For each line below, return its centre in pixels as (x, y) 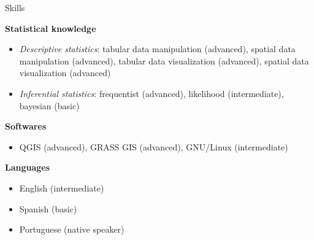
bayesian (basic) (49, 105)
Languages (28, 167)
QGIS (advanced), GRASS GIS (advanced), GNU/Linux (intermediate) (154, 146)
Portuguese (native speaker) (72, 229)
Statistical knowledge (51, 28)
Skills (15, 7)
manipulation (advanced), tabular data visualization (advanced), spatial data (164, 60)
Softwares (26, 126)
